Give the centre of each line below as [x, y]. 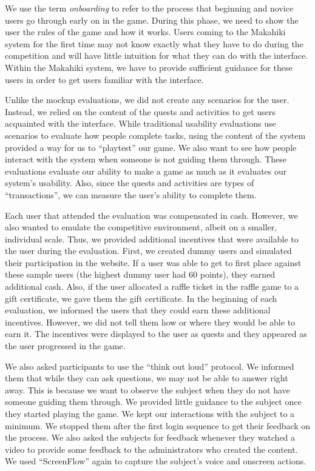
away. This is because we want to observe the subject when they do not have [147, 389]
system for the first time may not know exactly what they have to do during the [154, 43]
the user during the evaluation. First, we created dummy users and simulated [148, 251]
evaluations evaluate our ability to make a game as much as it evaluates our [146, 171]
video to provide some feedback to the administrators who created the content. [151, 449]
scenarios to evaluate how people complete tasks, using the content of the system [155, 135]
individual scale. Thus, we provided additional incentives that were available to [152, 239]
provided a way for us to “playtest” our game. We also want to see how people [151, 147]
